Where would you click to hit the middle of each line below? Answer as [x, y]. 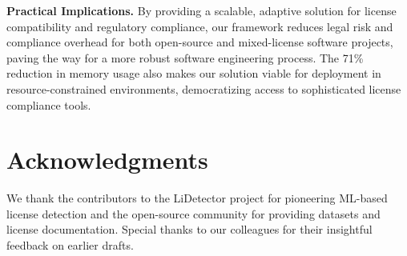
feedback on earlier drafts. [70, 245]
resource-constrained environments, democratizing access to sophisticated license [204, 88]
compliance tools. [49, 104]
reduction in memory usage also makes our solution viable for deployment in [194, 73]
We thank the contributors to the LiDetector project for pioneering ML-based [197, 198]
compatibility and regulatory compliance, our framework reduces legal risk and [200, 26]
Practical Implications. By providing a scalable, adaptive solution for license [201, 10]
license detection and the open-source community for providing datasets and [193, 213]
